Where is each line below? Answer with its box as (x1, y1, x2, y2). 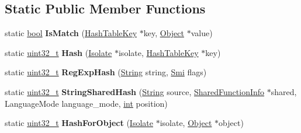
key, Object (143, 27, 184, 39)
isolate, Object (160, 117, 212, 129)
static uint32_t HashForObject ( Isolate (5, 117, 153, 129)
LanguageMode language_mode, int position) (5, 97, 168, 109)
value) (191, 27, 213, 39)
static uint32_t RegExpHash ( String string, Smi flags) (5, 66, 207, 78)
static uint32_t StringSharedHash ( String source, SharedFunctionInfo (5, 85, 265, 97)
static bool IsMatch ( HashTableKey (5, 27, 137, 39)
